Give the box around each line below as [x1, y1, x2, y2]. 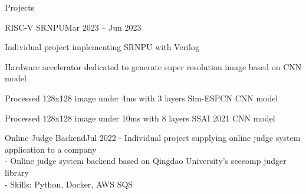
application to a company [5, 143, 97, 155]
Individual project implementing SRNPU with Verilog [5, 41, 199, 53]
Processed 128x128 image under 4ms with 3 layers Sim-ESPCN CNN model [5, 91, 278, 104]
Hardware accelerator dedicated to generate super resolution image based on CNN [5, 60, 302, 73]
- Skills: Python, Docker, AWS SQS [5, 177, 133, 190]
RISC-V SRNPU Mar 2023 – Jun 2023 [5, 21, 142, 33]
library [5, 166, 29, 178]
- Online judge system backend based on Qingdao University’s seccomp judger [5, 154, 287, 167]
